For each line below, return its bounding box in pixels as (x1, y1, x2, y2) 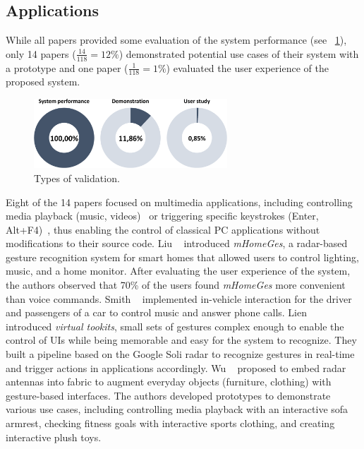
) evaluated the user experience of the (166, 60, 329, 75)
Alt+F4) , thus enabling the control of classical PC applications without (6, 222, 320, 237)
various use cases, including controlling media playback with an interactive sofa (6, 402, 348, 417)
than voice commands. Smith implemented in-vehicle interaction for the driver (6, 291, 352, 306)
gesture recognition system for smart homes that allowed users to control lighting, (6, 249, 359, 264)
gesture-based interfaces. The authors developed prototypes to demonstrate (6, 388, 331, 402)
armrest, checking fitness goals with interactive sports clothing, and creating (6, 416, 335, 430)
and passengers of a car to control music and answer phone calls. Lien (6, 305, 307, 320)
